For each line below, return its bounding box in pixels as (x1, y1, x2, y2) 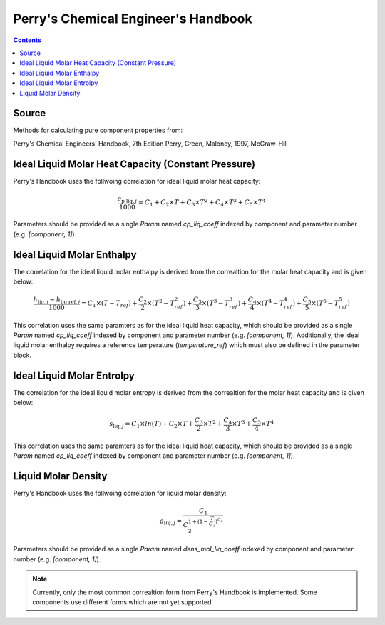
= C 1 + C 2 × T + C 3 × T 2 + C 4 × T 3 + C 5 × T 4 (138, 197, 267, 209)
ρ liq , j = (159, 516, 183, 526)
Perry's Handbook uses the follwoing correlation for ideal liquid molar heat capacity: (13, 176, 261, 185)
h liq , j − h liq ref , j (33, 295, 81, 305)
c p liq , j (117, 194, 138, 204)
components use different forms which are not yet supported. (32, 597, 214, 606)
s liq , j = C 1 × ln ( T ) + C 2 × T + (109, 420, 194, 430)
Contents (13, 36, 42, 44)
